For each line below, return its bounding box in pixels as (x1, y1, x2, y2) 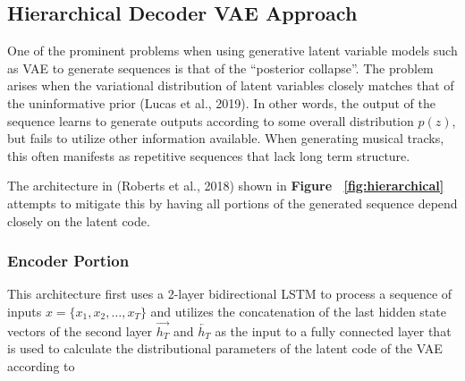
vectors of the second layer (7, 321, 152, 340)
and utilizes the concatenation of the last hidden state (150, 301, 446, 320)
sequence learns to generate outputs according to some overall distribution (7, 111, 414, 130)
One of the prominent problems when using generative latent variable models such (7, 41, 458, 60)
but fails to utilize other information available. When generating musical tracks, (7, 129, 444, 148)
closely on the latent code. (7, 211, 150, 230)
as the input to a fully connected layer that (215, 321, 452, 340)
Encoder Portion (7, 250, 130, 272)
